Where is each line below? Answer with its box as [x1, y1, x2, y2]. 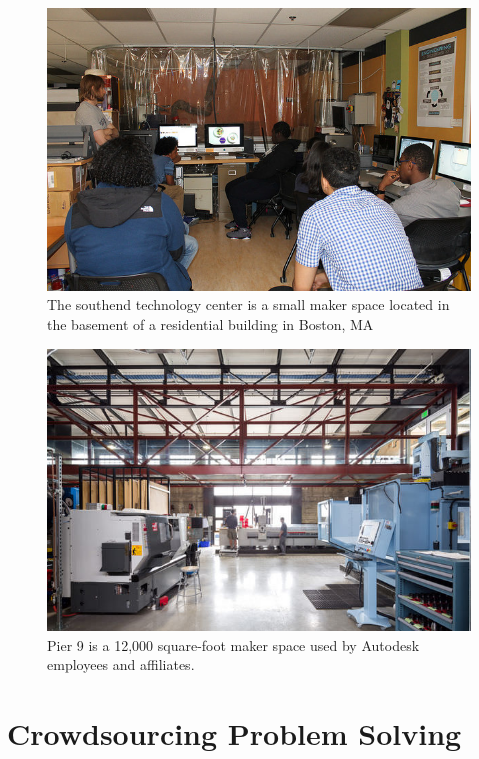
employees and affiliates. [47, 654, 195, 675]
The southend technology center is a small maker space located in [47, 294, 450, 315]
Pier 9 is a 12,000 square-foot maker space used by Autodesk [47, 634, 420, 655]
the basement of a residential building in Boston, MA [47, 314, 374, 335]
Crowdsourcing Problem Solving [7, 713, 462, 754]
